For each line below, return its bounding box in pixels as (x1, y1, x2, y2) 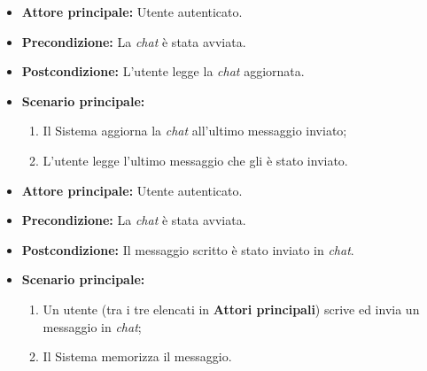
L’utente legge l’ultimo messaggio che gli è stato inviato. (43, 151, 348, 169)
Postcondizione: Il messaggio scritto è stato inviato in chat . (21, 240, 354, 259)
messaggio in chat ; (43, 317, 142, 336)
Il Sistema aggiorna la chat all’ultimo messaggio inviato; (43, 121, 347, 140)
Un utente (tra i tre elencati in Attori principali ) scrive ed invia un (43, 299, 420, 318)
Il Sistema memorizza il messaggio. (43, 347, 232, 366)
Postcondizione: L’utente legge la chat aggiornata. (21, 62, 305, 81)
